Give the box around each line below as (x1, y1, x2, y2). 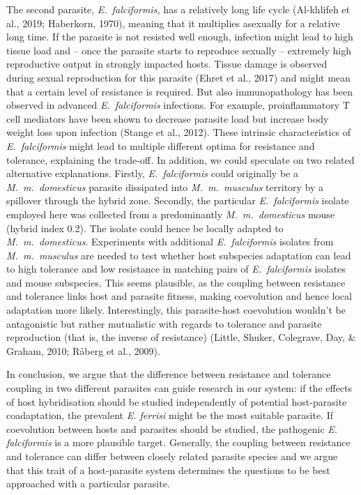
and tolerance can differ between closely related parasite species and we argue (6, 449, 338, 463)
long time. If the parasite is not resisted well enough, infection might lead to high (6, 29, 353, 44)
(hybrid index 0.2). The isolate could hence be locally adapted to (6, 220, 284, 235)
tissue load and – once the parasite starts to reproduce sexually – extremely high (6, 43, 351, 57)
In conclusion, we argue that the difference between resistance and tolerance (6, 367, 331, 381)
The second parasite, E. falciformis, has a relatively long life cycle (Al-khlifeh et (6, 2, 351, 16)
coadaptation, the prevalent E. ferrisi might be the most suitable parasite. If (6, 408, 333, 422)
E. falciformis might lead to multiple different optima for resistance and (6, 138, 315, 153)
